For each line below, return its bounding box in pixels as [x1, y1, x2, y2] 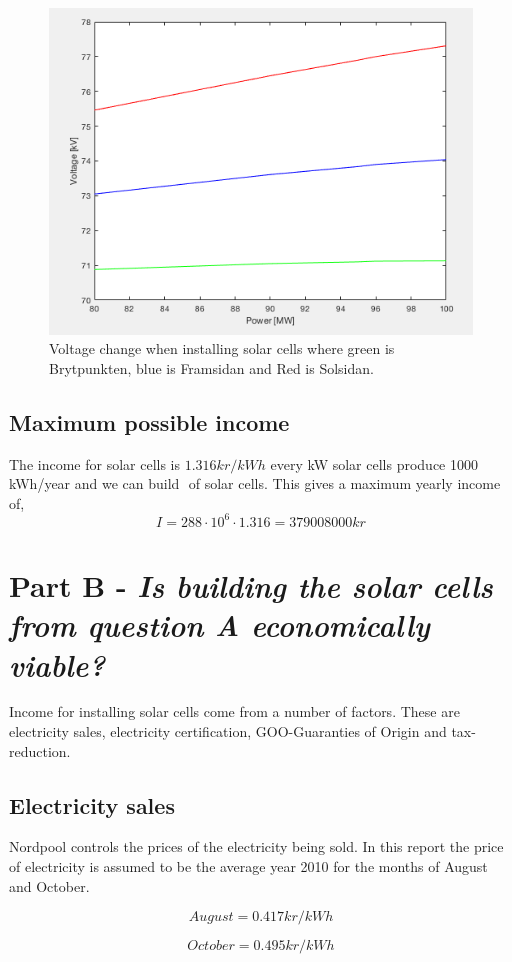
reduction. [9, 740, 71, 761]
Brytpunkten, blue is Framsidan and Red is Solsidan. [49, 357, 374, 378]
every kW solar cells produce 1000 [270, 453, 478, 474]
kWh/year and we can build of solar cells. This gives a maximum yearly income [9, 473, 501, 494]
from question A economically [9, 604, 430, 646]
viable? [9, 643, 106, 685]
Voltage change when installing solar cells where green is [49, 338, 395, 359]
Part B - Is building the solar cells [9, 565, 493, 607]
